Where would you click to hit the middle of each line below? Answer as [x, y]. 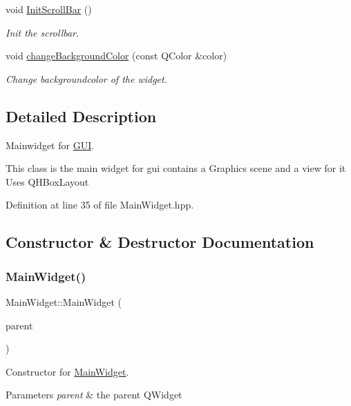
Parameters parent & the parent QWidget [94, 395]
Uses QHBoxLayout [47, 181]
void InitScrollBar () [49, 9]
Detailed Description [81, 116]
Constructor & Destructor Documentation [160, 242]
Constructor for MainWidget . [67, 371]
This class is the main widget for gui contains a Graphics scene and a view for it [176, 168]
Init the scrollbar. [42, 32]
